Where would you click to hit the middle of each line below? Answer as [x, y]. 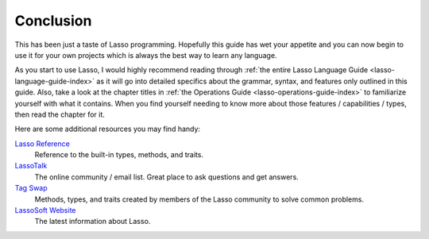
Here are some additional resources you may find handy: [108, 129]
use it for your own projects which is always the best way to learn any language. [146, 55]
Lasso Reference [43, 144]
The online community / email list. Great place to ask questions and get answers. [167, 177]
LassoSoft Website [45, 210]
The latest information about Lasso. [93, 222]
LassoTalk [31, 166]
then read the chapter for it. [60, 114]
